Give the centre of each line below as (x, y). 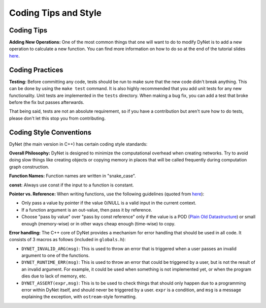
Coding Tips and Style (55, 13)
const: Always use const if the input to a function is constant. (71, 185)
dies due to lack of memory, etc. (54, 276)
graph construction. (29, 167)
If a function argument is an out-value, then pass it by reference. (87, 210)
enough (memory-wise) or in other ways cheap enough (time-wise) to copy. (99, 223)
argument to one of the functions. (55, 255)
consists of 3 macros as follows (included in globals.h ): (67, 240)
